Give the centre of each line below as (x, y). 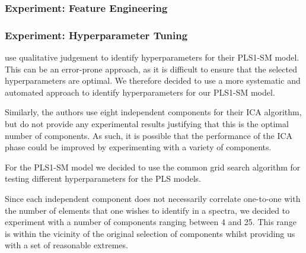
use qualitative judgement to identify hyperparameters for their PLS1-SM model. (152, 57)
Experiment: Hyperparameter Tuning (96, 35)
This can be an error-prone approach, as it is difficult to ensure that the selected (151, 69)
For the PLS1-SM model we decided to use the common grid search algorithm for (153, 167)
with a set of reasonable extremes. (66, 245)
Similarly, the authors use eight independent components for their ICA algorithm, (153, 112)
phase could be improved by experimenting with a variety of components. (138, 147)
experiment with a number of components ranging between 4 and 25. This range (151, 222)
